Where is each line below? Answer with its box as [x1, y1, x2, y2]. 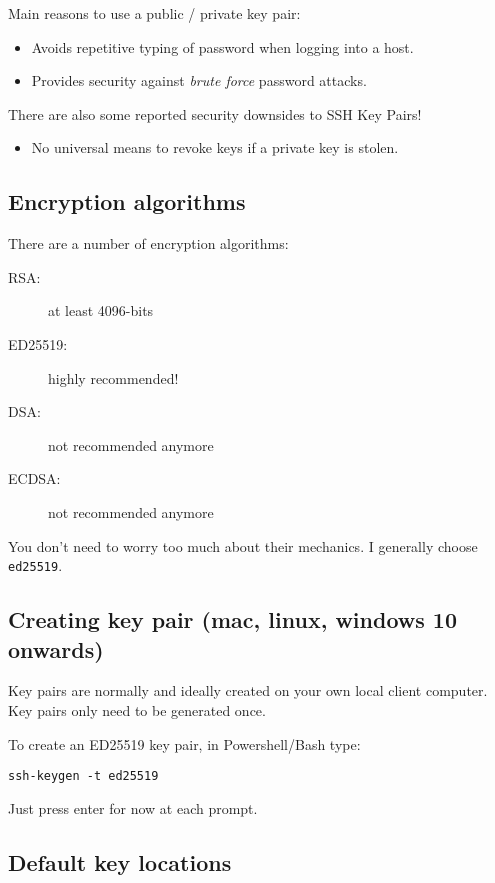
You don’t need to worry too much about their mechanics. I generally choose [8, 535, 478, 556]
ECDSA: [8, 468, 61, 489]
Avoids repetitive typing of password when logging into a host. [31, 36, 414, 57]
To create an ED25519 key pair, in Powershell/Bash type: [8, 733, 361, 754]
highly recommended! [48, 367, 179, 388]
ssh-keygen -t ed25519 [8, 769, 159, 784]
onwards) [8, 633, 104, 664]
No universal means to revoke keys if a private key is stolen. [31, 137, 399, 158]
